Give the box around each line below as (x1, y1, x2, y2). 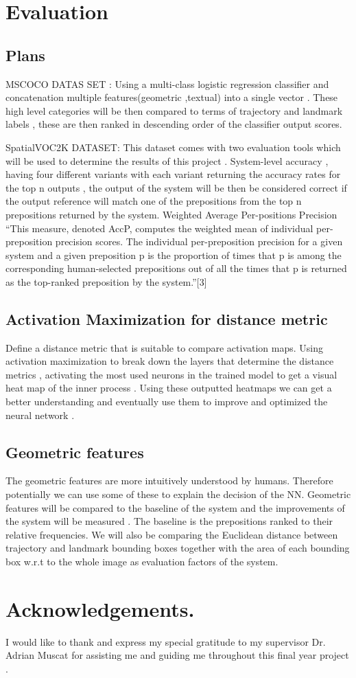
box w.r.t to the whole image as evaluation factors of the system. (5, 554, 278, 569)
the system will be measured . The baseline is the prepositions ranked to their (5, 514, 333, 528)
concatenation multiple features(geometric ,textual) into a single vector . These (5, 90, 338, 104)
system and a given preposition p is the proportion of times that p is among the (5, 247, 342, 262)
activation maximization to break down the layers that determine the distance (5, 354, 334, 368)
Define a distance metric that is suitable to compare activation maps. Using (5, 340, 324, 354)
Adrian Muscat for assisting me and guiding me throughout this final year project (5, 648, 349, 662)
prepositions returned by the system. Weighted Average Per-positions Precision (5, 207, 337, 221)
